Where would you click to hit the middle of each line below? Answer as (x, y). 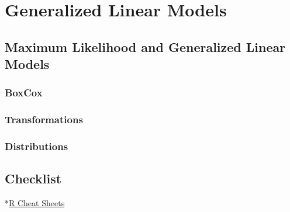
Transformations (44, 119)
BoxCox (24, 93)
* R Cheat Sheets (35, 203)
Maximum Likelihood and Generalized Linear (145, 46)
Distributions (37, 146)
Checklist (33, 178)
